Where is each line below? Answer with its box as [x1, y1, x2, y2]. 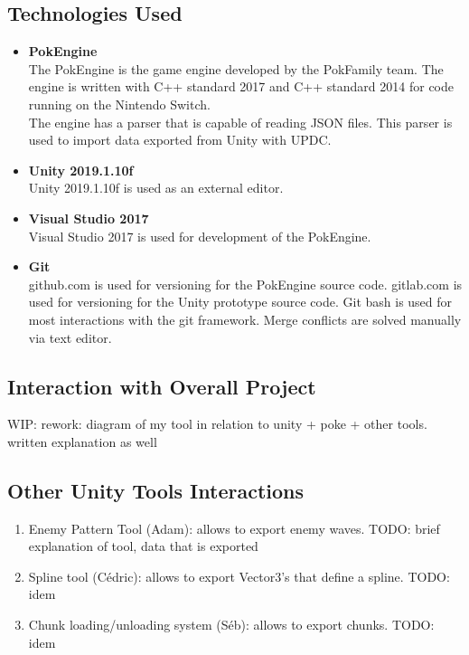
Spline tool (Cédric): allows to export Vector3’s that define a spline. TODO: [28, 566, 450, 585]
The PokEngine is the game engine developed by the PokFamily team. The [28, 59, 444, 78]
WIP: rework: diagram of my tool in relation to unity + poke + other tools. [7, 414, 427, 433]
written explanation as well [7, 432, 157, 451]
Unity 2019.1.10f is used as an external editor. [28, 178, 284, 197]
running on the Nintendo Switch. [28, 94, 211, 113]
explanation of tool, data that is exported [28, 536, 258, 555]
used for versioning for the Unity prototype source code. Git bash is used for [28, 292, 453, 311]
